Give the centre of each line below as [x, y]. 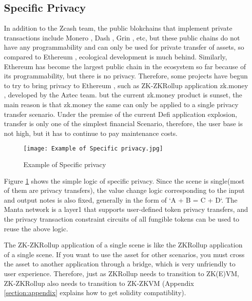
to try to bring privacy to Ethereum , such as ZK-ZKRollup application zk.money [126, 85]
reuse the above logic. [36, 228]
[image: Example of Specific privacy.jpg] [93, 149]
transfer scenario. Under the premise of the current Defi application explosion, [121, 114]
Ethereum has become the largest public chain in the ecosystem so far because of [125, 66]
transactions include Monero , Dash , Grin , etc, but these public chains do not [122, 37]
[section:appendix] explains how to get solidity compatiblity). [95, 292]
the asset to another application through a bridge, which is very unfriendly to [120, 264]
